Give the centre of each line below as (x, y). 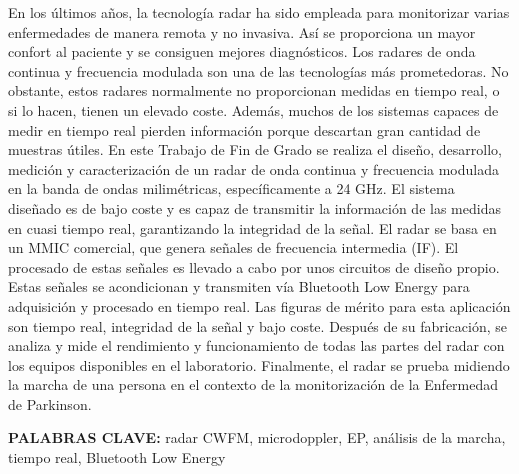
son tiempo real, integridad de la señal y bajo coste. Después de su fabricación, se (257, 325)
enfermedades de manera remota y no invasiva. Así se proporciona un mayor (242, 31)
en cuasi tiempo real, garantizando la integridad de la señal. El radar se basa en (252, 227)
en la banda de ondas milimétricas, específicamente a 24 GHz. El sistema (231, 188)
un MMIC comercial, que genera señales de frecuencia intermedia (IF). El (233, 247)
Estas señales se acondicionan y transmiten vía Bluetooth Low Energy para (239, 286)
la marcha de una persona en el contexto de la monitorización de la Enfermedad (253, 384)
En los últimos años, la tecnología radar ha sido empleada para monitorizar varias (259, 12)
